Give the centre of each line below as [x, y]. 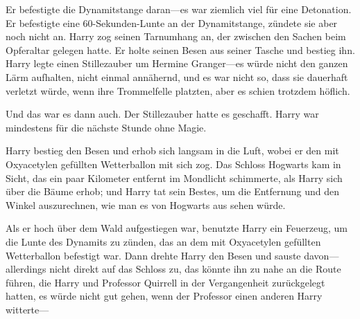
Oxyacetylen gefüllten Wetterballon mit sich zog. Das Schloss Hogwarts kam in [173, 164]
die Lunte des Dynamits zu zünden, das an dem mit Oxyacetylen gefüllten [163, 241]
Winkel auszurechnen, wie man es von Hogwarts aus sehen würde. [146, 204]
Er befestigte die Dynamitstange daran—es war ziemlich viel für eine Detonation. [179, 9]
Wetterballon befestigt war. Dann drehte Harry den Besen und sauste [153, 255]
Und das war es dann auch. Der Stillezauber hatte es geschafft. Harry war [162, 114]
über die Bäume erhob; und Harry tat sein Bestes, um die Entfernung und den [172, 191]
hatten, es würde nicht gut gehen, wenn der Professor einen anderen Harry [164, 296]
